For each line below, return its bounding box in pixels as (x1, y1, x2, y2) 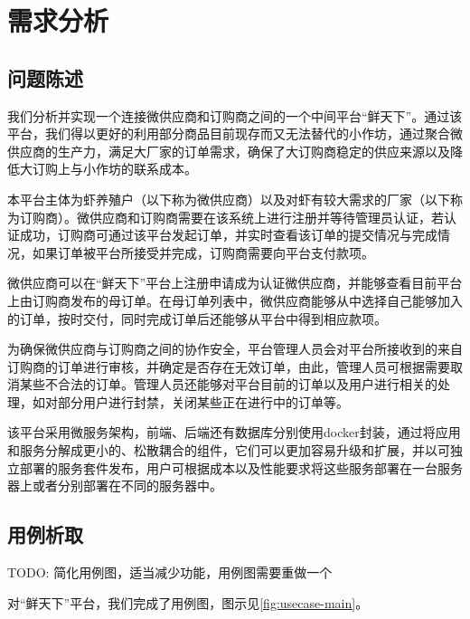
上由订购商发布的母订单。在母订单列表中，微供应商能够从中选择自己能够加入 (7, 290, 463, 309)
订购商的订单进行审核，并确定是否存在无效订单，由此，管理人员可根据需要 (7, 357, 450, 376)
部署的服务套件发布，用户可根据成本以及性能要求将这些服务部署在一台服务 (19, 458, 463, 477)
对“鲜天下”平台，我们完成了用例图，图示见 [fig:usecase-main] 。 (7, 593, 369, 612)
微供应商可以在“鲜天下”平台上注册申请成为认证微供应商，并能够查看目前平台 (7, 273, 463, 292)
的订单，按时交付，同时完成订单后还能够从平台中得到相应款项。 (7, 309, 387, 328)
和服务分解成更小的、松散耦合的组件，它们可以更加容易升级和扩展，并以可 (7, 441, 450, 460)
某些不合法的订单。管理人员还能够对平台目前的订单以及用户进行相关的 (19, 375, 437, 394)
